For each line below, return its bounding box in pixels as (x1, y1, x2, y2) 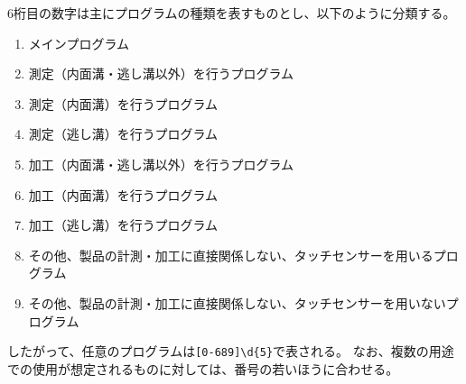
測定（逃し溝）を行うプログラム (28, 124, 219, 143)
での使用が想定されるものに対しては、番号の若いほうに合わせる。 (7, 359, 399, 378)
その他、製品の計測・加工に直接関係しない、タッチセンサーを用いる (28, 245, 433, 264)
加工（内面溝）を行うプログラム (28, 185, 219, 204)
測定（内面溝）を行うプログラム (28, 94, 219, 113)
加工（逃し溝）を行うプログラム (28, 215, 219, 234)
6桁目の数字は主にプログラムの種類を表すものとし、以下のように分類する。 (7, 4, 456, 22)
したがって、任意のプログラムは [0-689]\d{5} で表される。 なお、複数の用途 (7, 342, 454, 361)
